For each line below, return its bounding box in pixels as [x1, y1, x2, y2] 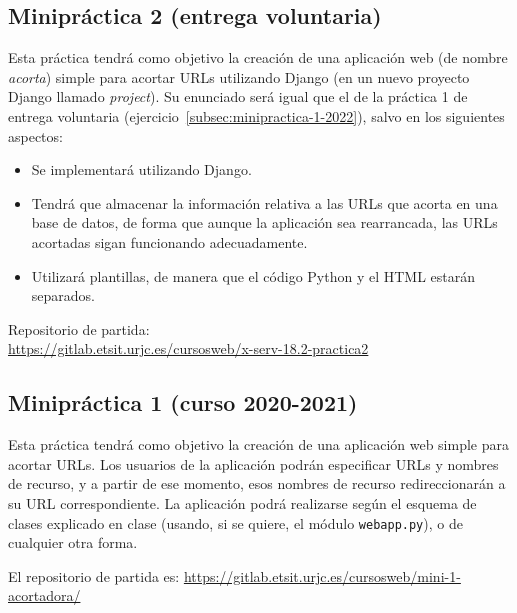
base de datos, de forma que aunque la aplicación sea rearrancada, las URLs [31, 212, 498, 233]
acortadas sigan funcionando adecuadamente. [31, 231, 308, 252]
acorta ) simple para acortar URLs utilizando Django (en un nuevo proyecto [8, 66, 470, 87]
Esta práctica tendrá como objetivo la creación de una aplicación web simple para [8, 434, 509, 455]
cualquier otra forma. [8, 532, 138, 553]
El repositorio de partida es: [8, 565, 180, 586]
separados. [31, 285, 95, 306]
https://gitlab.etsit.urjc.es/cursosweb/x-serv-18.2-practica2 [8, 338, 369, 359]
